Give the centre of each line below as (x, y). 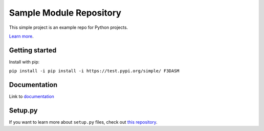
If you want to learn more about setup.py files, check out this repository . (83, 122)
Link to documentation (32, 97)
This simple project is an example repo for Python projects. (68, 27)
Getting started (33, 50)
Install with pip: (24, 62)
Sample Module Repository (65, 13)
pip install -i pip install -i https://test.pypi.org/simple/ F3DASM (94, 71)
